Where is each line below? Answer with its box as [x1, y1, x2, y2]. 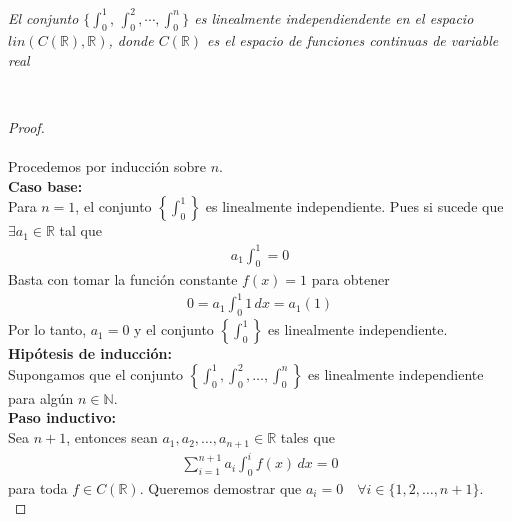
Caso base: [8, 175, 83, 196]
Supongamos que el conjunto [8, 363, 184, 384]
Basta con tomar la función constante [8, 269, 238, 290]
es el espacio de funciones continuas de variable [207, 30, 499, 51]
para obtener [311, 269, 390, 290]
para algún [8, 387, 74, 408]
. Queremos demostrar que [139, 477, 302, 498]
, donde [108, 30, 154, 51]
